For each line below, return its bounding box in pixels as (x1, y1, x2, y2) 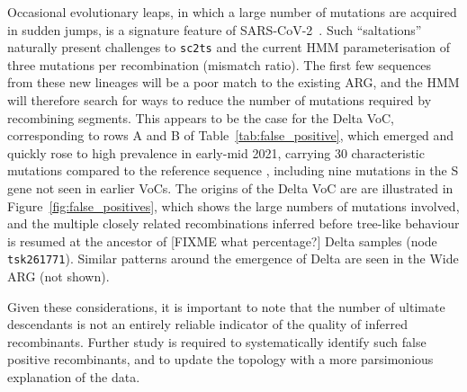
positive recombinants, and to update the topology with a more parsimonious (7, 350, 434, 369)
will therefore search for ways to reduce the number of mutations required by (7, 91, 432, 110)
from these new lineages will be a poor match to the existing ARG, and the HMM (7, 73, 460, 92)
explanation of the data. (7, 368, 140, 386)
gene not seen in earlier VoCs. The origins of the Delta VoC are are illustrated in (7, 179, 454, 197)
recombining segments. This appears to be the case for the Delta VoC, (7, 108, 394, 127)
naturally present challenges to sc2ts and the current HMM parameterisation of (7, 38, 451, 57)
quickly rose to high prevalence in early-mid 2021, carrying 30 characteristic (7, 143, 425, 162)
